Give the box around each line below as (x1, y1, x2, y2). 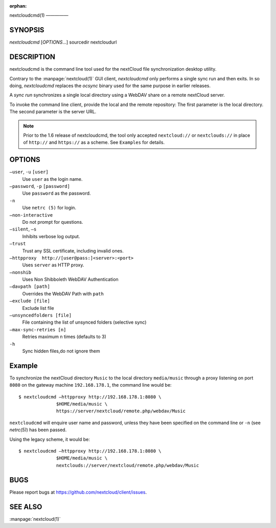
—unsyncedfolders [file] (9, 312, 72, 319)
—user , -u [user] (9, 169, 49, 175)
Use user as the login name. (22, 176, 83, 182)
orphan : (9, 3, 27, 9)
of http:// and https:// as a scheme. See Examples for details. (23, 139, 165, 145)
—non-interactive (9, 212, 53, 218)
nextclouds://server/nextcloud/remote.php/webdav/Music (56, 462, 199, 468)
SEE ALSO (9, 502, 42, 511)
